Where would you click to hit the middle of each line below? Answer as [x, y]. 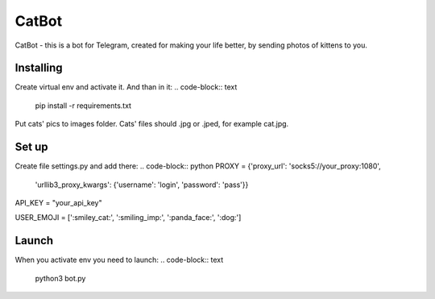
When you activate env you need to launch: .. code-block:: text [119, 260]
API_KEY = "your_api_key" [58, 202]
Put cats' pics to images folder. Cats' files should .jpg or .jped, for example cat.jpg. [152, 124]
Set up [31, 147]
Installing [39, 68]
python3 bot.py [60, 278]
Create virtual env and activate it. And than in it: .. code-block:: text [126, 87]
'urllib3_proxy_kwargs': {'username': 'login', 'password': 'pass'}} [142, 185]
